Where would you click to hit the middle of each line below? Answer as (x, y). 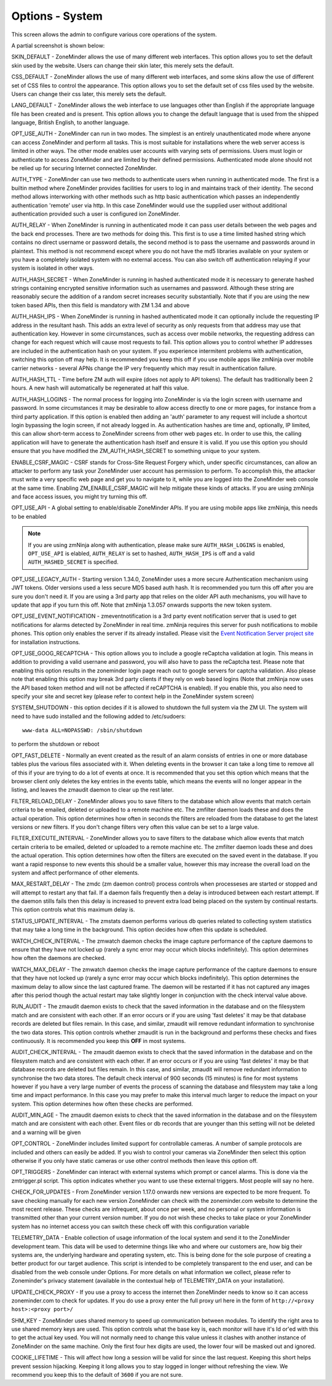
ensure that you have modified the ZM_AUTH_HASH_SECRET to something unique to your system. (136, 451)
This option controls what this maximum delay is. (73, 910)
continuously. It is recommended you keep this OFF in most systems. (99, 1041)
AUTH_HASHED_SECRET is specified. (73, 562)
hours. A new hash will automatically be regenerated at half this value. (100, 388)
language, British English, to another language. (70, 122)
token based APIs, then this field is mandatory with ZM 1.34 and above (101, 305)
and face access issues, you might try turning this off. (79, 497)
